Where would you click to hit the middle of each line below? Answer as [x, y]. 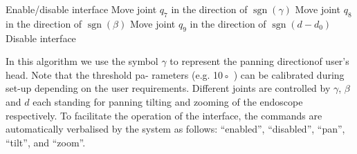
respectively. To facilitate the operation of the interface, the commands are [164, 115]
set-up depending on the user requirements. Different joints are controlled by [168, 88]
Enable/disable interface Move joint [81, 9]
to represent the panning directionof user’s [259, 61]
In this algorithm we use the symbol [82, 61]
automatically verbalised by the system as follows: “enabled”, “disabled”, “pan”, [175, 129]
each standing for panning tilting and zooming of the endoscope [168, 101]
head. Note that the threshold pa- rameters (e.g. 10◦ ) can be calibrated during [175, 74]
